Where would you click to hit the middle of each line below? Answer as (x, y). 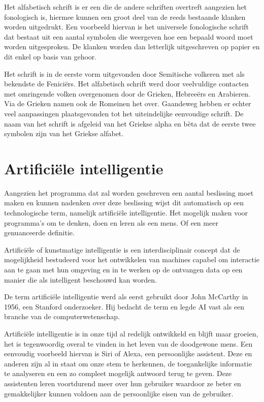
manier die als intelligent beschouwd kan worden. (80, 279)
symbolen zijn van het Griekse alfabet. (64, 133)
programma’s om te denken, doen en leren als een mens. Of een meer (111, 222)
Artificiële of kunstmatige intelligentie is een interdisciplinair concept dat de (122, 249)
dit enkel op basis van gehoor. (51, 56)
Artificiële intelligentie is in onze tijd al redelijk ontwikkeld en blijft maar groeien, (131, 333)
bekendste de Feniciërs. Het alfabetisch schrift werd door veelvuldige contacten (126, 84)
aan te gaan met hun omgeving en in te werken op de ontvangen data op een (123, 269)
